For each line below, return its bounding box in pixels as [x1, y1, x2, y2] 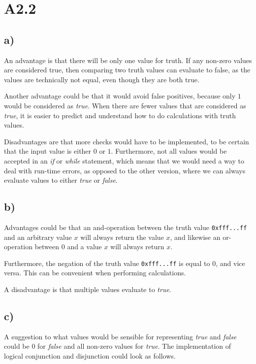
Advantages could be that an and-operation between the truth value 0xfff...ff [4, 222, 247, 232]
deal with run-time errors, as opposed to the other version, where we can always [4, 165, 246, 175]
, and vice [216, 258, 245, 268]
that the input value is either [4, 146, 92, 156]
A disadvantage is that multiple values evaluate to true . [4, 284, 171, 294]
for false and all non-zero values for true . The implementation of [37, 341, 231, 351]
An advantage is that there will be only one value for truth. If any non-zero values [4, 55, 252, 65]
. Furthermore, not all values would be [111, 146, 227, 156]
